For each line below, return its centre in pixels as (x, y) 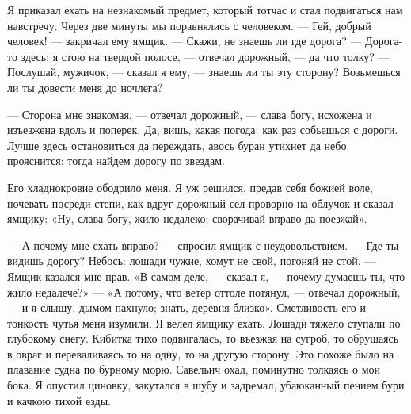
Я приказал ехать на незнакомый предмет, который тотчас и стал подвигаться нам (205, 10)
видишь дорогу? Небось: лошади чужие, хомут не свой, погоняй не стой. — (192, 261)
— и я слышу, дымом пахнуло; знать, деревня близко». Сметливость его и (187, 307)
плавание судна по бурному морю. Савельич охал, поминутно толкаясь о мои (194, 369)
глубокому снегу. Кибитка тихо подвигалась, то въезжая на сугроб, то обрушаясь (203, 338)
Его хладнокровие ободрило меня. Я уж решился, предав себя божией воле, (190, 187)
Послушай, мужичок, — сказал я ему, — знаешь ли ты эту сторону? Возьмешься (204, 72)
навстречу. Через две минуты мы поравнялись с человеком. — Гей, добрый (189, 25)
